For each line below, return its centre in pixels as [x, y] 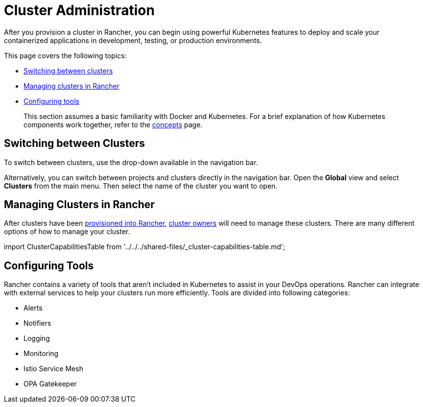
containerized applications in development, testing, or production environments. [133, 40]
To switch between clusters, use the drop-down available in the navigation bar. [131, 162]
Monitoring [41, 354]
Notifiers [37, 323]
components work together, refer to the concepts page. [113, 124]
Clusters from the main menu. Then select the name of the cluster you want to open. [141, 186]
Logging [37, 338]
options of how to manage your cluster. [67, 232]
